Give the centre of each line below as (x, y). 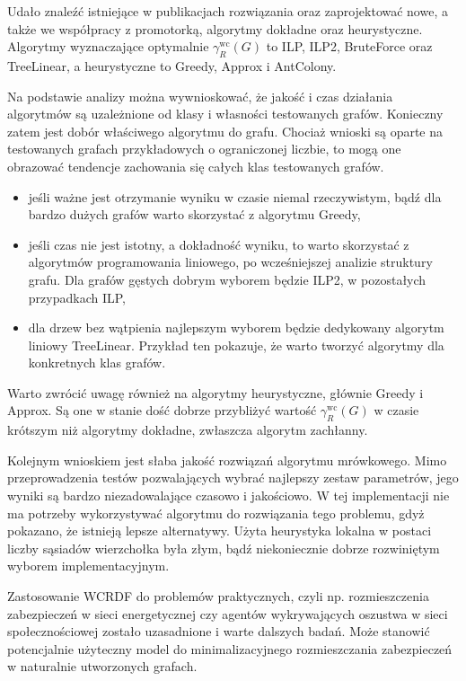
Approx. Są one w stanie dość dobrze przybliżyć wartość (162, 410)
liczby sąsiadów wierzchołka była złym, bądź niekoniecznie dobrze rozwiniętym (224, 548)
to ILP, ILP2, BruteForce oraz (349, 46)
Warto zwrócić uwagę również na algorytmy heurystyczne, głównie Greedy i (215, 392)
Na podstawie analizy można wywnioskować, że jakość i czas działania (200, 96)
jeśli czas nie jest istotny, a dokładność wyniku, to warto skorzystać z (219, 244)
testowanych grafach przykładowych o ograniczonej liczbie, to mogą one (204, 149)
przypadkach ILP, (77, 297)
